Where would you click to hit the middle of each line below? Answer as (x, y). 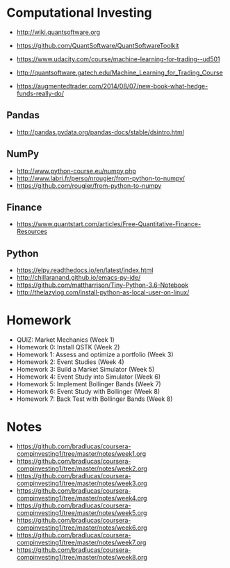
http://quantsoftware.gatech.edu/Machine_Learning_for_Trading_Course (120, 72)
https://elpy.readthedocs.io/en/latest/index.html (85, 270)
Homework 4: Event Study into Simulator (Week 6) (89, 377)
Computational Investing (79, 13)
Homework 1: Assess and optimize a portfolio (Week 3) (95, 355)
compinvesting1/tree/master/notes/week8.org (82, 558)
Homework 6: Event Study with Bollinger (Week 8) (88, 392)
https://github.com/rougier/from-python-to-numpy (89, 185)
